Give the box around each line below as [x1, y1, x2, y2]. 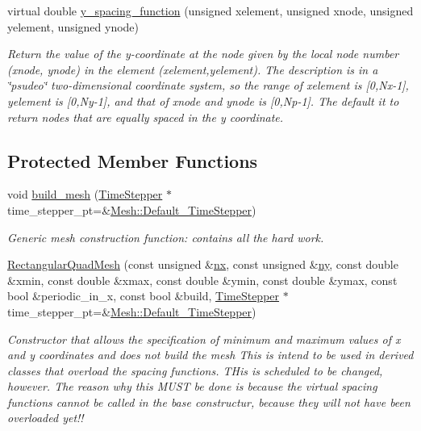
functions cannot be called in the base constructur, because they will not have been [7, 393, 411, 410]
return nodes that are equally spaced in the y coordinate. [7, 108, 284, 125]
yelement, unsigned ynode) [7, 18, 140, 35]
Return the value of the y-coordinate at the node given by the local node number [7, 45, 399, 62]
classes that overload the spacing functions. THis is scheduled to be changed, [7, 362, 383, 379]
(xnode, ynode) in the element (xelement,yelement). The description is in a [7, 61, 378, 77]
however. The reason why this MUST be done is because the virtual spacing [7, 378, 377, 395]
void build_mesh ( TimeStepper [7, 186, 163, 203]
